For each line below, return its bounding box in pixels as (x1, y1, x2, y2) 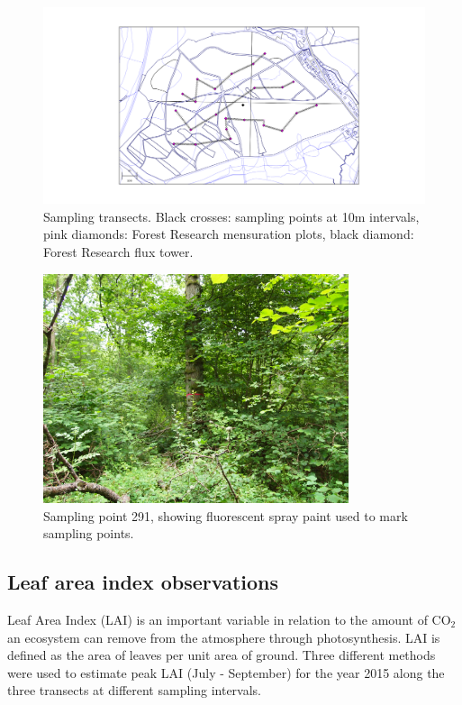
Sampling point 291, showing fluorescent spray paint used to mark (43, 506, 408, 525)
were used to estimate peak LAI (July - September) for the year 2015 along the (7, 663, 445, 682)
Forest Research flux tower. (43, 242, 194, 261)
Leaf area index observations (7, 568, 278, 596)
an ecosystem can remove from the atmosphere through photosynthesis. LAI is (7, 627, 440, 646)
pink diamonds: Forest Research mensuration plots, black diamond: (43, 224, 414, 243)
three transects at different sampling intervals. (7, 681, 262, 700)
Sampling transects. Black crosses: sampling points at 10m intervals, (43, 206, 420, 225)
